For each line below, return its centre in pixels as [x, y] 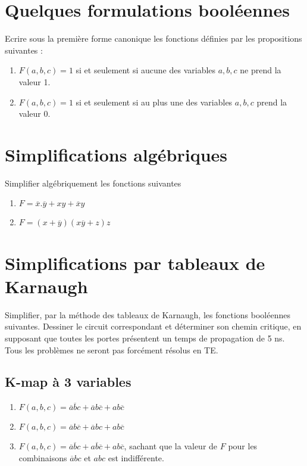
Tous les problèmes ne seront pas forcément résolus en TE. [112, 349]
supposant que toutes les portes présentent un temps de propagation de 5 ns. [145, 338]
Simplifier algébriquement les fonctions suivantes [93, 183]
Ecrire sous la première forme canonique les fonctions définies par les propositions [153, 38]
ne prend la [261, 70]
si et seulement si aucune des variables [146, 70]
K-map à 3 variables [68, 382]
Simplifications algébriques [116, 154]
